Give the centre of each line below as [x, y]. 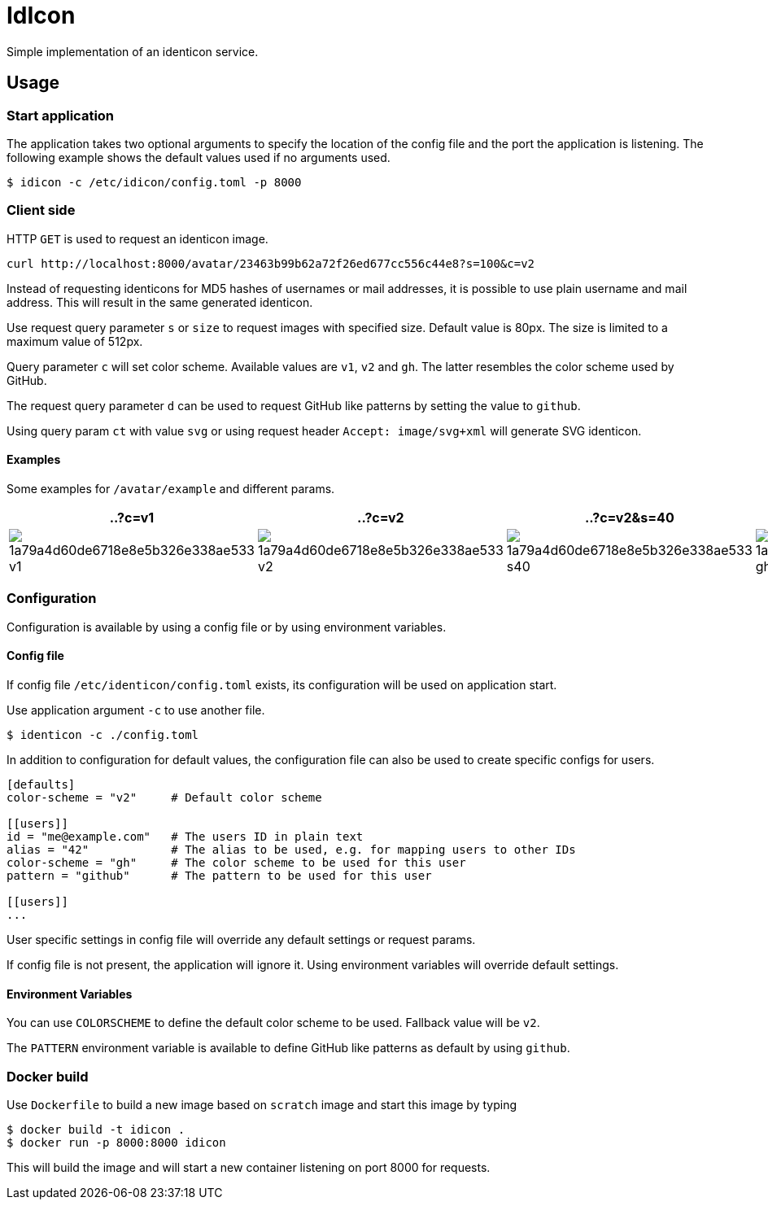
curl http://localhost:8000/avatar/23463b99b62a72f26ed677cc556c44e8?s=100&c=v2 [271, 263]
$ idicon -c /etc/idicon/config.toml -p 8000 [154, 182]
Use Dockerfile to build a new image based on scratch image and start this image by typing [262, 1104]
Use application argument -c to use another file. [136, 710]
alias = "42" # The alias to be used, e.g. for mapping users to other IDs [291, 849]
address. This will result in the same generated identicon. [160, 302]
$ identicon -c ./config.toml [103, 734]
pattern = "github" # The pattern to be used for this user [219, 875]
